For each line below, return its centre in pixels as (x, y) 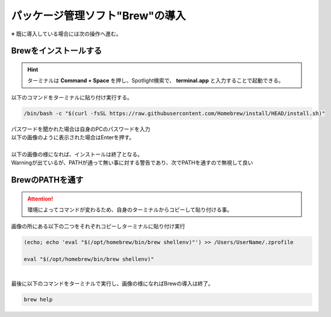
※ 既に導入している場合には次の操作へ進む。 (66, 34)
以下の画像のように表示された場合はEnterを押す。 (73, 137)
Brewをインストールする (57, 51)
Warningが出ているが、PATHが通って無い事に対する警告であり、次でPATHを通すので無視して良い (132, 163)
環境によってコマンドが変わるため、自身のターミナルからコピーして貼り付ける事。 (130, 210)
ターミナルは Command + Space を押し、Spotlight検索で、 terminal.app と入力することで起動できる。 (156, 81)
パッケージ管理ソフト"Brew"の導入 (98, 16)
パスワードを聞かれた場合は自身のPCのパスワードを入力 (81, 129)
